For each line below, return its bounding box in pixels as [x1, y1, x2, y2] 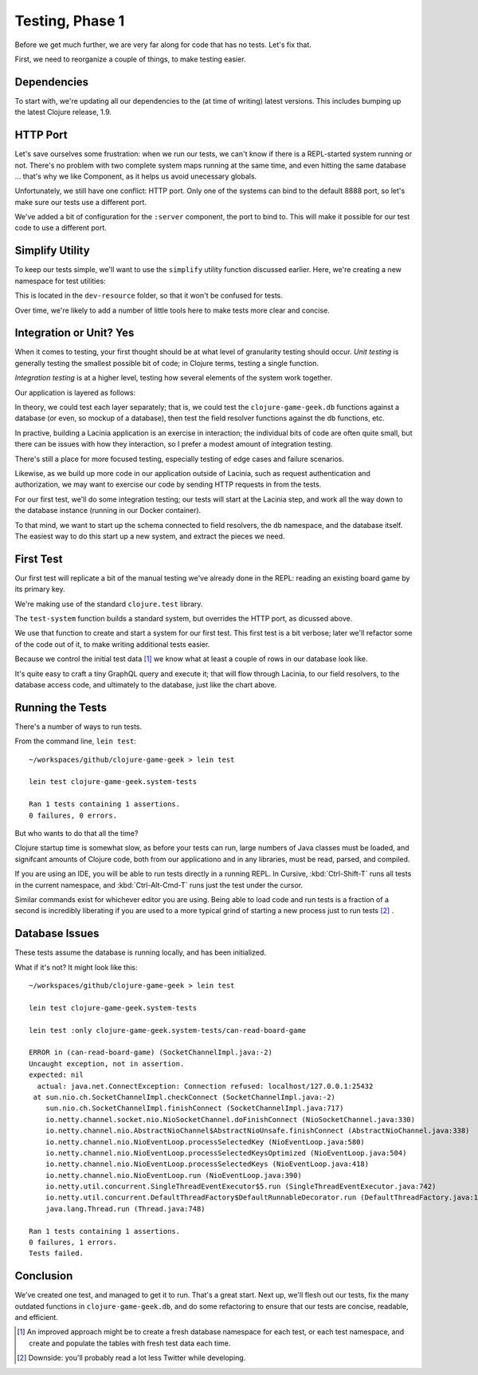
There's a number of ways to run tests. [14, 722, 143, 731]
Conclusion [14, 1269, 73, 1283]
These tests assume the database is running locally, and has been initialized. [14, 948, 266, 957]
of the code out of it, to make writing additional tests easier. [14, 639, 210, 649]
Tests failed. [29, 1249, 84, 1258]
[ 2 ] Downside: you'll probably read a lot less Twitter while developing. [17, 1353, 246, 1363]
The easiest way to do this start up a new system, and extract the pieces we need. [14, 531, 285, 541]
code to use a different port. [14, 223, 107, 233]
